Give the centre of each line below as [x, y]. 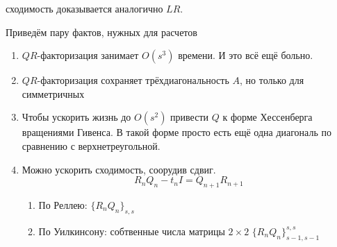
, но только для [272, 80]
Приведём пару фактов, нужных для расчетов [101, 32]
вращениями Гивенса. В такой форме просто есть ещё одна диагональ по [176, 132]
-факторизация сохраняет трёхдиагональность [133, 80]
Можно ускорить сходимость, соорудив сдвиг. [119, 169]
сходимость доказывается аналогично [84, 8]
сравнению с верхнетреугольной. [91, 145]
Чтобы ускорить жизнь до [76, 117]
